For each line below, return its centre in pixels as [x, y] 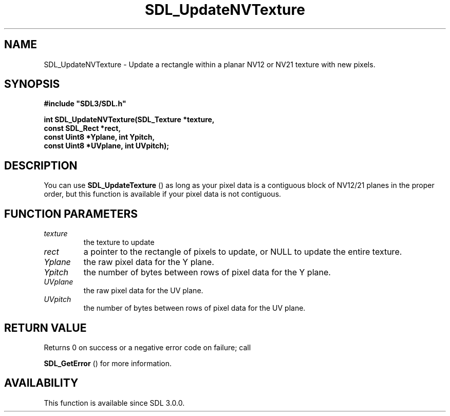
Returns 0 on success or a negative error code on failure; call [147, 347]
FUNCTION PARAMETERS [71, 214]
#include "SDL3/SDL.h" [85, 104]
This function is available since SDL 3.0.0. [114, 403]
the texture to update [119, 242]
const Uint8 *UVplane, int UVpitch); [107, 146]
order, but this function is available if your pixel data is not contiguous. [163, 194]
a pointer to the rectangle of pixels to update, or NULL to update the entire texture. [243, 252]
